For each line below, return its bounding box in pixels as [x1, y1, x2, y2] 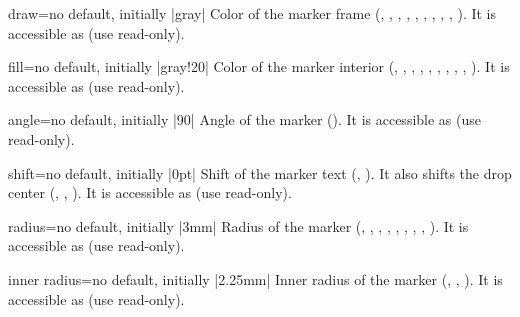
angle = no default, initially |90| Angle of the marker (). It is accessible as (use [8, 109, 481, 130]
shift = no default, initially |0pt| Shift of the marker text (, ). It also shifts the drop [8, 162, 512, 183]
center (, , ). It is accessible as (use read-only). [8, 182, 292, 203]
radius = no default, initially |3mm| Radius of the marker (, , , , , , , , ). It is [8, 215, 469, 236]
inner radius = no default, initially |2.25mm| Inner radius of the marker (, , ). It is [8, 268, 503, 289]
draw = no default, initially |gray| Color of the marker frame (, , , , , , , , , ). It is [8, 3, 497, 23]
